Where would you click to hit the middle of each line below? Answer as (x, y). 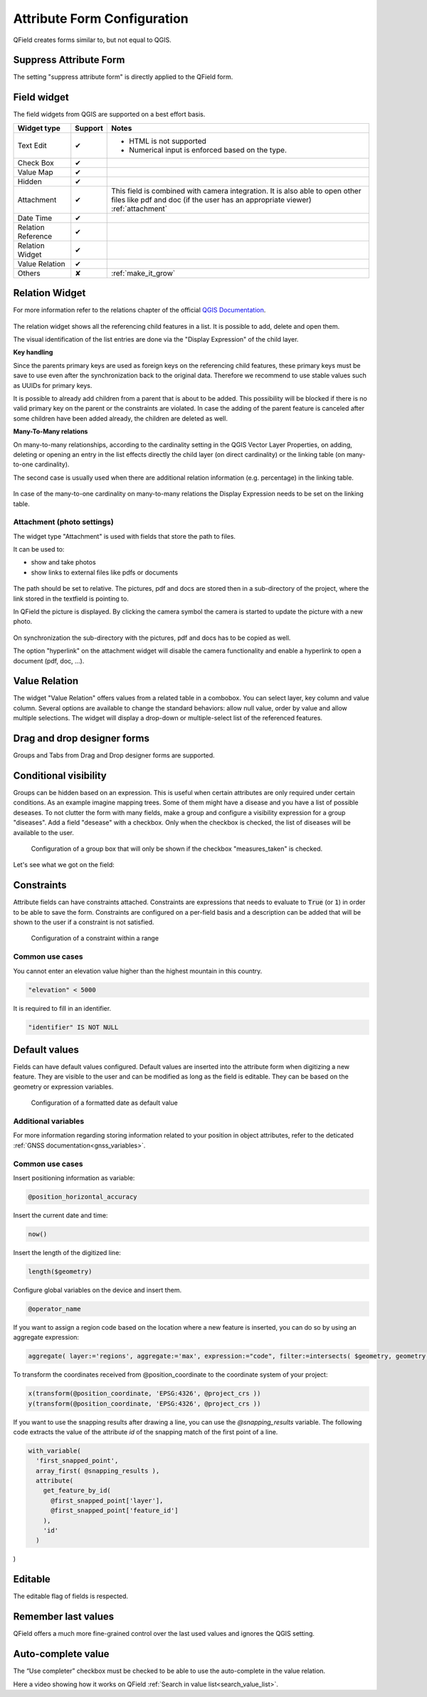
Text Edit (32, 145)
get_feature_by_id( (77, 1491)
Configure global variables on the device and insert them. (97, 1290)
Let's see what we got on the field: (64, 865)
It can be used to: (39, 550)
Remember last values (64, 1617)
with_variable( (54, 1451)
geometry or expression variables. (63, 1086)
